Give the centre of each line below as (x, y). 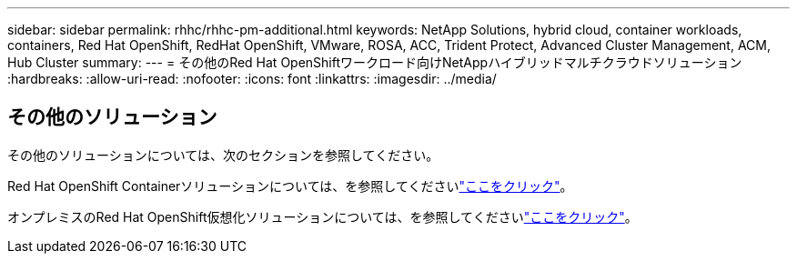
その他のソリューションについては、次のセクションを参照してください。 (223, 155)
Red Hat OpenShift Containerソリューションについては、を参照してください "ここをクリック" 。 (290, 186)
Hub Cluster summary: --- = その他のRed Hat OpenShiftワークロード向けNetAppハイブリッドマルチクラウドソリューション (375, 62)
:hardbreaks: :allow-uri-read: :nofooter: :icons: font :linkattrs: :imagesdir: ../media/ (252, 79)
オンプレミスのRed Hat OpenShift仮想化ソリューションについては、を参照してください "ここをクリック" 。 (323, 216)
